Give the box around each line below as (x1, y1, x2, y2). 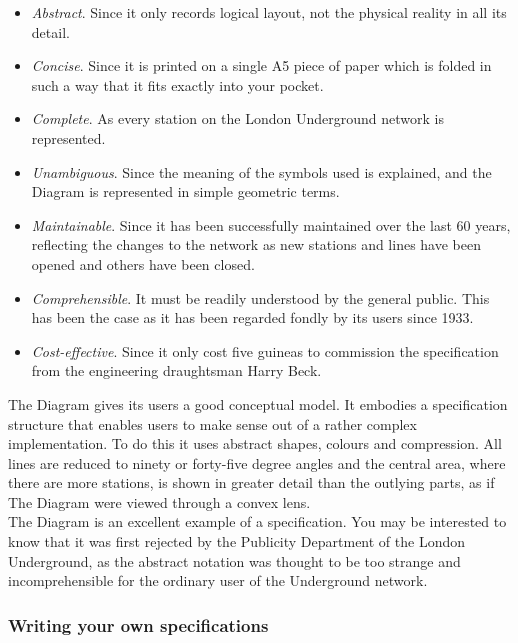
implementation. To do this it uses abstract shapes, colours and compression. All (8, 433, 502, 454)
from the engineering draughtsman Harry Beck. (31, 360, 322, 381)
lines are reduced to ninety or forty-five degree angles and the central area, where (8, 452, 506, 473)
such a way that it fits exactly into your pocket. (31, 74, 324, 95)
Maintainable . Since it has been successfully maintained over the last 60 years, (31, 214, 511, 235)
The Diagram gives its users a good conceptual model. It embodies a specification (8, 393, 508, 414)
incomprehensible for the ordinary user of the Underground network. (8, 570, 428, 591)
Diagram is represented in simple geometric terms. (31, 181, 340, 202)
